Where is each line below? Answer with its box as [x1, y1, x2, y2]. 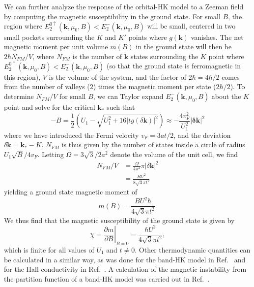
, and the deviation [173, 129, 231, 140]
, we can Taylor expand [93, 91, 164, 101]
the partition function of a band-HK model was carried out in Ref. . [4, 273, 210, 284]
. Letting [37, 149, 64, 159]
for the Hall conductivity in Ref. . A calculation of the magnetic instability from [4, 264, 247, 274]
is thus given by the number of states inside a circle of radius [61, 139, 245, 150]
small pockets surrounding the [4, 32, 95, 42]
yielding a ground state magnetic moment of [4, 187, 138, 197]
